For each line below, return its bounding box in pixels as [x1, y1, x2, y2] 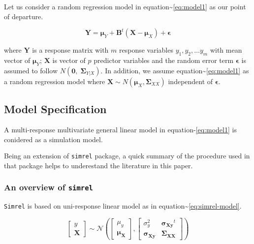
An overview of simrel [4, 181, 93, 193]
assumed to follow [4, 65, 58, 75]
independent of [168, 76, 213, 86]
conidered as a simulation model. [4, 134, 103, 144]
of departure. [4, 11, 43, 21]
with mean [210, 45, 242, 55]
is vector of [52, 55, 86, 65]
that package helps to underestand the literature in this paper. [4, 160, 193, 170]
